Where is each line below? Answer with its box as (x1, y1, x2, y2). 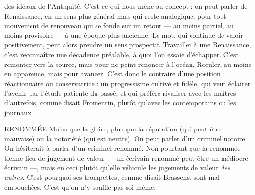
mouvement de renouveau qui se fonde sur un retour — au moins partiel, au (4, 20, 234, 31)
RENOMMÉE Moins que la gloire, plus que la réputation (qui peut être (4, 124, 222, 134)
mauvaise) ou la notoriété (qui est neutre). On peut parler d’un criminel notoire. (4, 133, 247, 143)
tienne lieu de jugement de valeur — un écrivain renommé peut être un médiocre (4, 152, 248, 162)
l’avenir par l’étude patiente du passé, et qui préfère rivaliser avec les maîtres (4, 88, 236, 98)
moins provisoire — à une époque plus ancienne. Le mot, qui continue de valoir (4, 30, 243, 40)
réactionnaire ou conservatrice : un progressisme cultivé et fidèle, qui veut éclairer (4, 78, 251, 88)
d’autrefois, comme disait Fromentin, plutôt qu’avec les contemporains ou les (4, 97, 236, 107)
